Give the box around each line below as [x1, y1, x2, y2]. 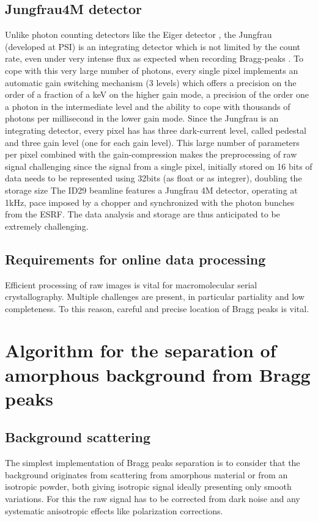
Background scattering [5, 428, 151, 446]
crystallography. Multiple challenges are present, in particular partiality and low [5, 290, 305, 303]
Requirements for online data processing [5, 249, 266, 268]
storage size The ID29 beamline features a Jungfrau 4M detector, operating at [5, 183, 298, 196]
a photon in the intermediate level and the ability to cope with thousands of [5, 100, 290, 112]
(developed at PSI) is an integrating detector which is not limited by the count [5, 40, 301, 53]
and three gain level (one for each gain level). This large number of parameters [5, 136, 300, 148]
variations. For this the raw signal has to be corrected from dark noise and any [5, 492, 300, 505]
